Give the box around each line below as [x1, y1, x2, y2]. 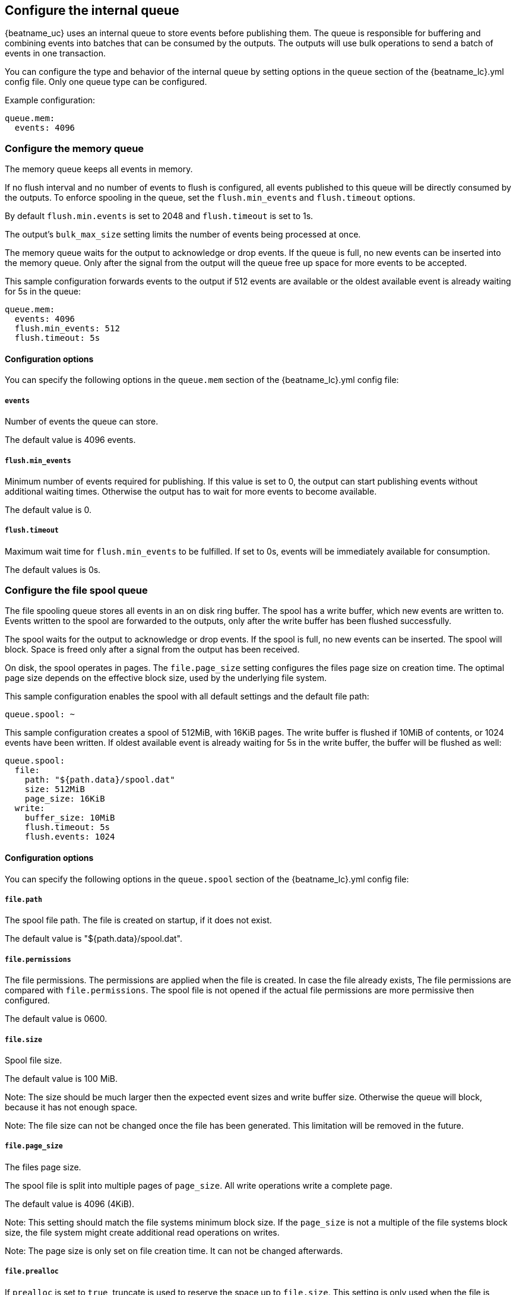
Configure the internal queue [5, 3, 179, 18]
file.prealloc [5, 1267, 59, 1276]
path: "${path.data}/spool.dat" [24, 775, 175, 785]
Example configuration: [5, 95, 96, 106]
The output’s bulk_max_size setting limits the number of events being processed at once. [5, 229, 361, 240]
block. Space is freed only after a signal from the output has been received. [5, 644, 300, 655]
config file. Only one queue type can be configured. [5, 77, 207, 87]
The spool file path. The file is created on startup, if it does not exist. [5, 915, 272, 926]
